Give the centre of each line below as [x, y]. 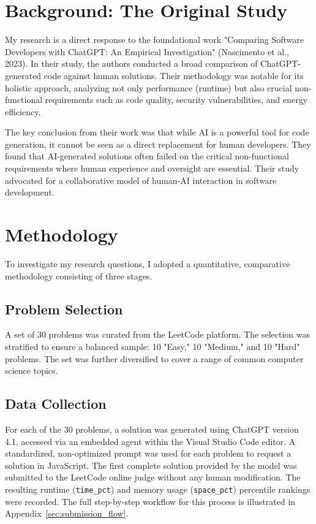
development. [30, 192]
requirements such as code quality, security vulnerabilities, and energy [176, 100]
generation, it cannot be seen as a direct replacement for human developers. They [158, 144]
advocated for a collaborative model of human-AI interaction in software [141, 180]
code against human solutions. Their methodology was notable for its [174, 75]
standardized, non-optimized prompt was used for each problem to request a [148, 453]
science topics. [32, 370]
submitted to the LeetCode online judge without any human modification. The [153, 477]
